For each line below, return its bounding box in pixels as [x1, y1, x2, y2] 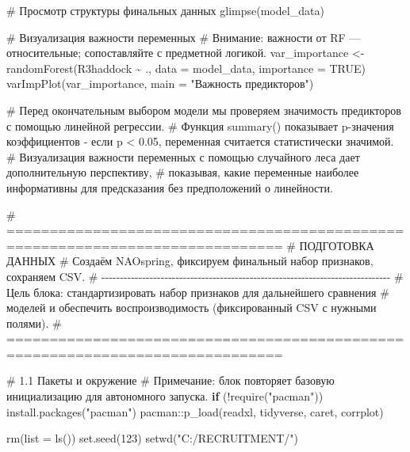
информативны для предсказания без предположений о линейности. [6, 179, 333, 196]
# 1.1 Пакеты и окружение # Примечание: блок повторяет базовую [6, 372, 335, 389]
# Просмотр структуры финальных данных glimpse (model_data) [6, 2, 324, 18]
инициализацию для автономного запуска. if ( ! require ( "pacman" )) [6, 388, 324, 405]
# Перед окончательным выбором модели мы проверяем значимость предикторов [6, 101, 401, 118]
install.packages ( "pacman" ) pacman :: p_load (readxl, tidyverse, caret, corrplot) [6, 403, 384, 420]
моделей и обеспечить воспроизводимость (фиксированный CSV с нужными [6, 299, 377, 316]
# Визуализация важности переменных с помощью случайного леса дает [6, 148, 360, 165]
